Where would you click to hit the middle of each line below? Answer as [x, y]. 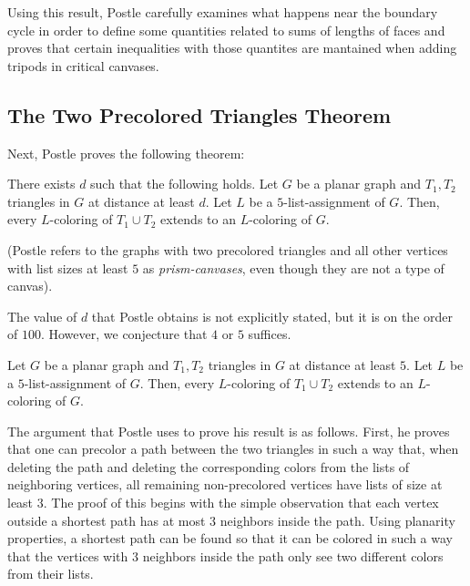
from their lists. [51, 574]
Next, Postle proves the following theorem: [126, 153]
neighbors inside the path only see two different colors [293, 555]
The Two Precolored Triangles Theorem [199, 114]
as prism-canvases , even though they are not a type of [293, 267]
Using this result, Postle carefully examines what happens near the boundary [223, 12]
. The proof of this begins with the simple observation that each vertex [241, 503]
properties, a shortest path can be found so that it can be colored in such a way [230, 538]
